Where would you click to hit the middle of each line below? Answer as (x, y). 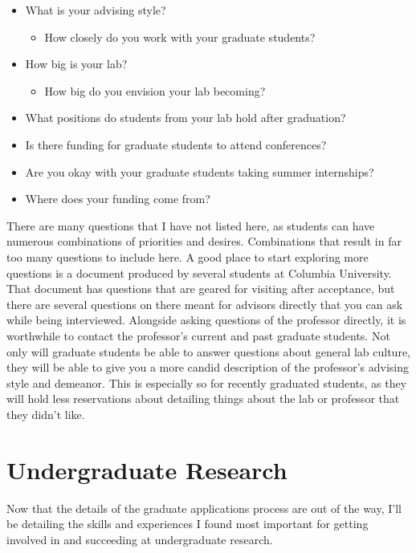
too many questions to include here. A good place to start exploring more (188, 256)
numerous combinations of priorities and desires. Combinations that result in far (204, 241)
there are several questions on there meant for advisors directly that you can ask (205, 304)
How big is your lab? (76, 64)
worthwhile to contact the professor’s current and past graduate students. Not (198, 335)
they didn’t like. (46, 414)
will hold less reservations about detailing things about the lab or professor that (203, 398)
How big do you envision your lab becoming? (155, 90)
